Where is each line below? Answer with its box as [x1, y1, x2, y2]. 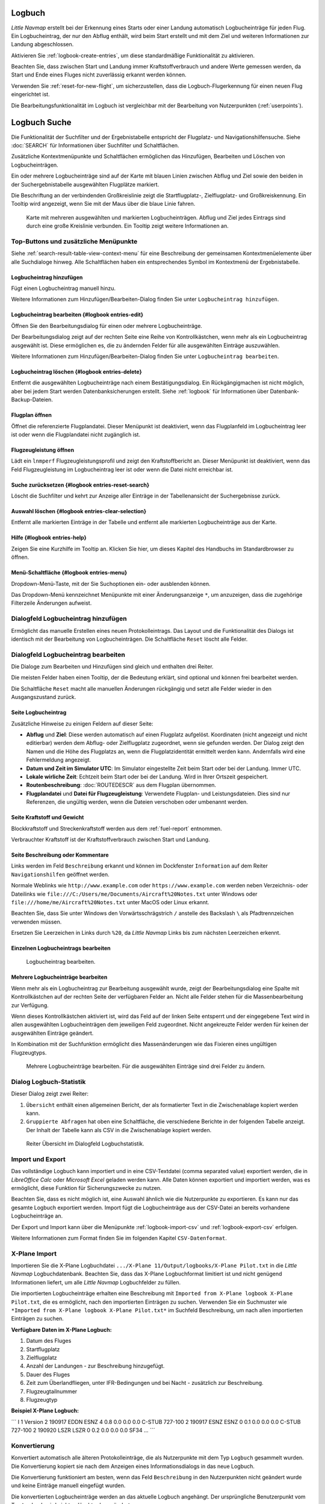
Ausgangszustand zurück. [11, 694, 76, 701]
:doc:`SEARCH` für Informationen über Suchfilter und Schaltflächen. [11, 141, 180, 149]
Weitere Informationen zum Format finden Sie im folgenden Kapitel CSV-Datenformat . [11, 1234, 227, 1242]
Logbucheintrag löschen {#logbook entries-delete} [11, 368, 142, 375]
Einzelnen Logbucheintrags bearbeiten [11, 945, 111, 952]
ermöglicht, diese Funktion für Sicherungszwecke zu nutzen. [11, 1184, 162, 1191]
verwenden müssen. [11, 918, 62, 925]
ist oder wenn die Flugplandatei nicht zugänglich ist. [11, 431, 141, 438]
